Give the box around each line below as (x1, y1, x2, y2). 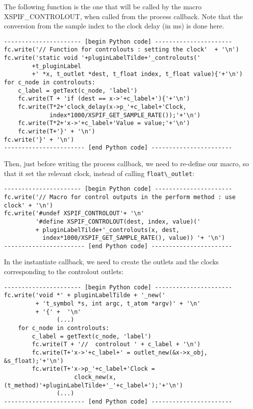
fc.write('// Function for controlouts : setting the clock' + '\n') (4, 46, 239, 53)
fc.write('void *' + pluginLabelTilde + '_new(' (4, 292, 166, 299)
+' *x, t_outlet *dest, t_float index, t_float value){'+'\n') (32, 71, 243, 78)
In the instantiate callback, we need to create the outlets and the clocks (4, 256, 219, 267)
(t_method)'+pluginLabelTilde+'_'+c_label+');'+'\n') (4, 382, 183, 389)
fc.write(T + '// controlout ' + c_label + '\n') (32, 341, 201, 348)
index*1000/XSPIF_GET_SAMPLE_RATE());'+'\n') (50, 111, 201, 119)
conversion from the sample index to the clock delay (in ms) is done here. (4, 21, 225, 31)
